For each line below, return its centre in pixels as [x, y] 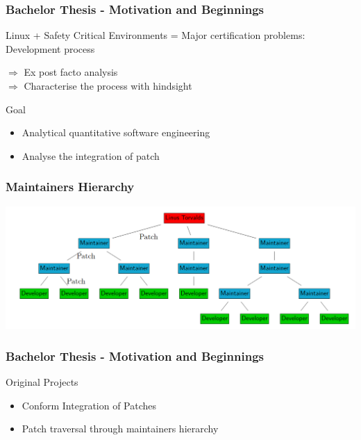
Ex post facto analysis [71, 72]
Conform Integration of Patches [89, 405]
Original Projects [42, 382]
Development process [50, 48]
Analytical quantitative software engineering [116, 132]
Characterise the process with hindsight [108, 85]
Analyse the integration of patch [91, 155]
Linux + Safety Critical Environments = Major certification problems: [156, 35]
